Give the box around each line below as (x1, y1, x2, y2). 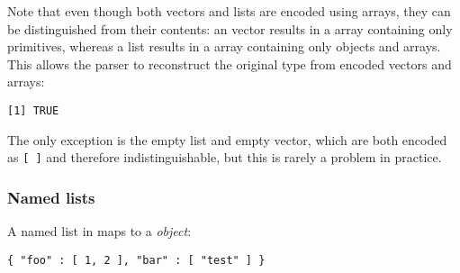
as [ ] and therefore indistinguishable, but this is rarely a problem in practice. (7, 148, 442, 167)
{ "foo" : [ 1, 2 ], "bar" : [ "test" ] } (7, 253, 266, 267)
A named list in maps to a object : (7, 222, 192, 241)
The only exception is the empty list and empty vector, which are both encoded (7, 130, 447, 149)
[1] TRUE (7, 104, 59, 117)
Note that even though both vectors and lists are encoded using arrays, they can (7, 2, 451, 20)
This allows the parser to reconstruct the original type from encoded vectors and (7, 54, 452, 73)
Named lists (7, 186, 95, 208)
